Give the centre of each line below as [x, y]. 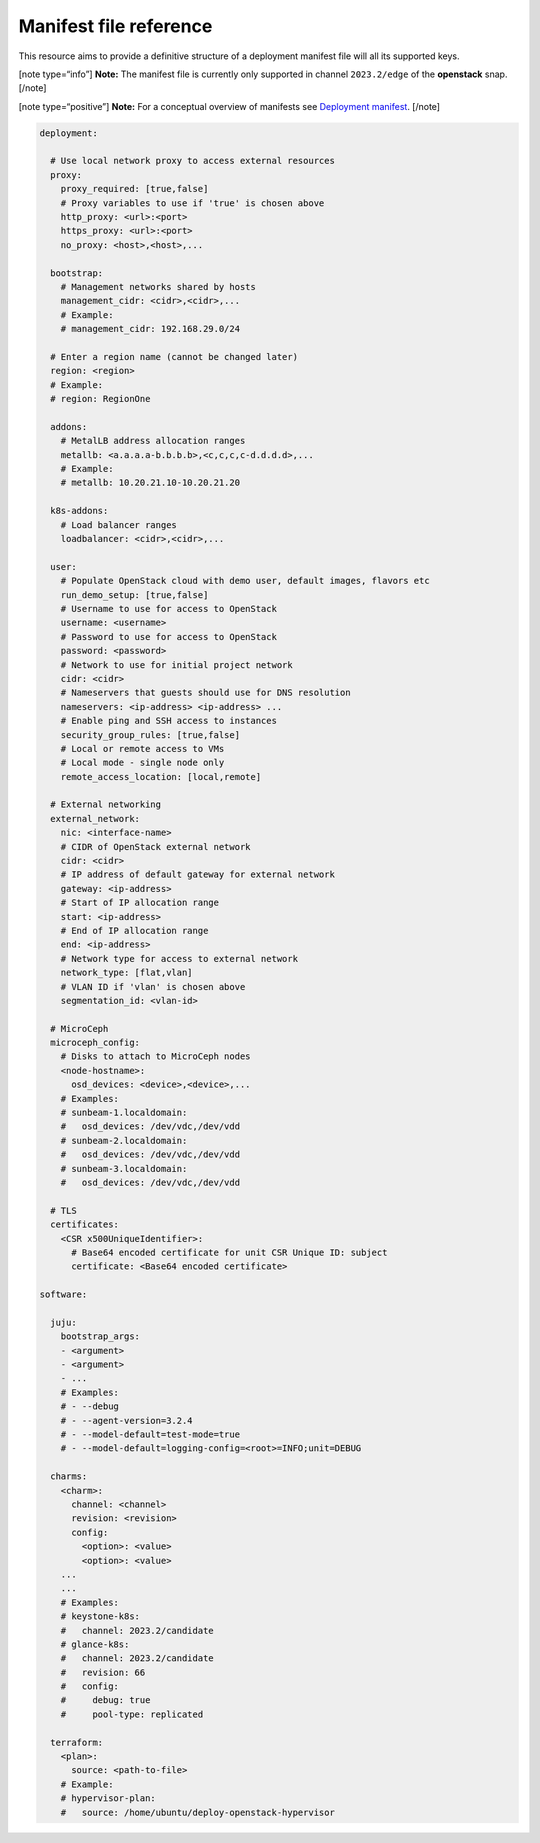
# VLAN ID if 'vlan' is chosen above [153, 986]
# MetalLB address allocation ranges [153, 441]
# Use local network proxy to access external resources [192, 161]
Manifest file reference [115, 26]
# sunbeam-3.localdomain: [124, 1168]
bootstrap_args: [100, 1336]
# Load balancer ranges [118, 524]
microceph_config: [95, 1043]
